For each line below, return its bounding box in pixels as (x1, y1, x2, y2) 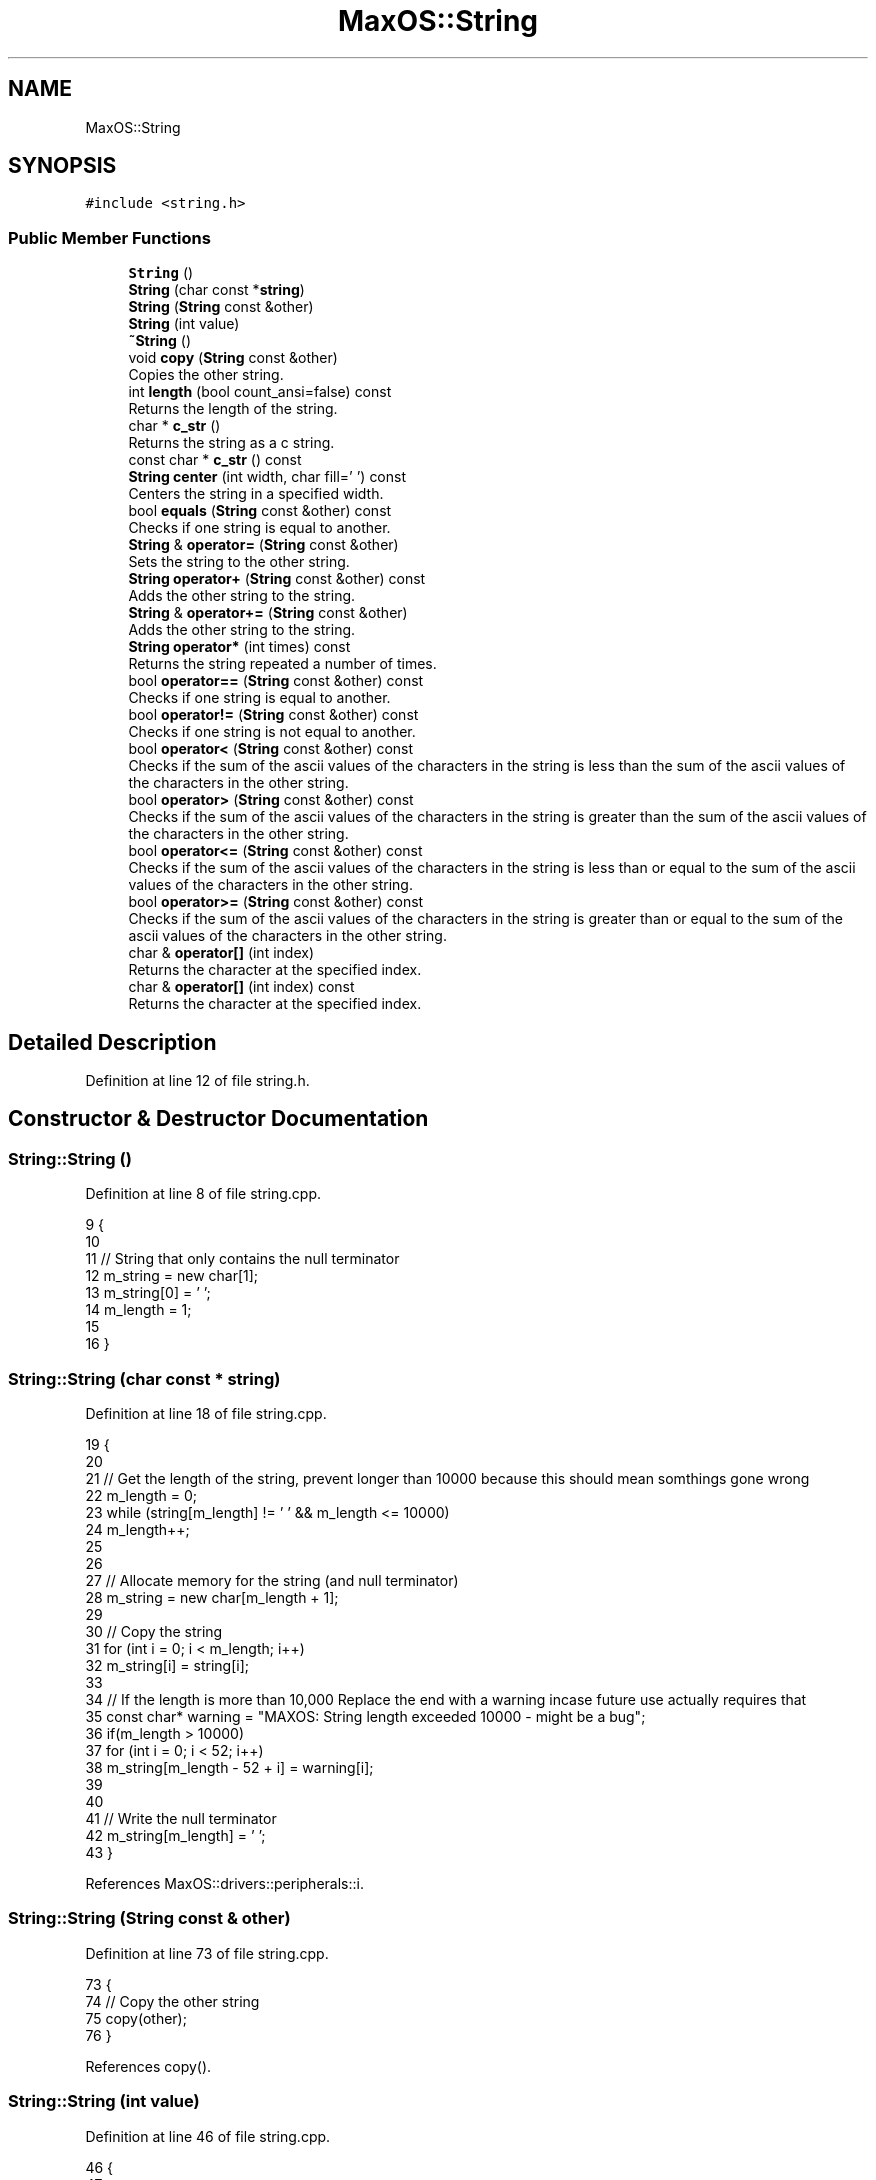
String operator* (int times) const (128, 638, 351, 656)
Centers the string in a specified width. (128, 485, 384, 503)
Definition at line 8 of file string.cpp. (85, 1185, 322, 1203)
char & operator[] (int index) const (128, 978, 355, 996)
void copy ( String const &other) (128, 349, 338, 367)
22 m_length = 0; (85, 1487, 197, 1504)
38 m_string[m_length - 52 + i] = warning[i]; (85, 1759, 374, 1776)
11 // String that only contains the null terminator (85, 1250, 400, 1268)
